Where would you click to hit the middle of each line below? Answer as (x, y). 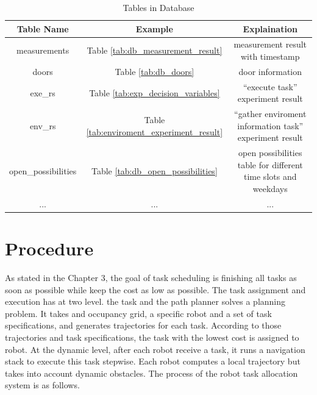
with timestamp (270, 56)
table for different (270, 164)
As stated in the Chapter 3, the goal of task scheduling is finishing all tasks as (151, 278)
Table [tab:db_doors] (155, 71)
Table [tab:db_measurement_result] (155, 50)
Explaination (270, 28)
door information (270, 71)
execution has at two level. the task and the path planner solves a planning (145, 301)
